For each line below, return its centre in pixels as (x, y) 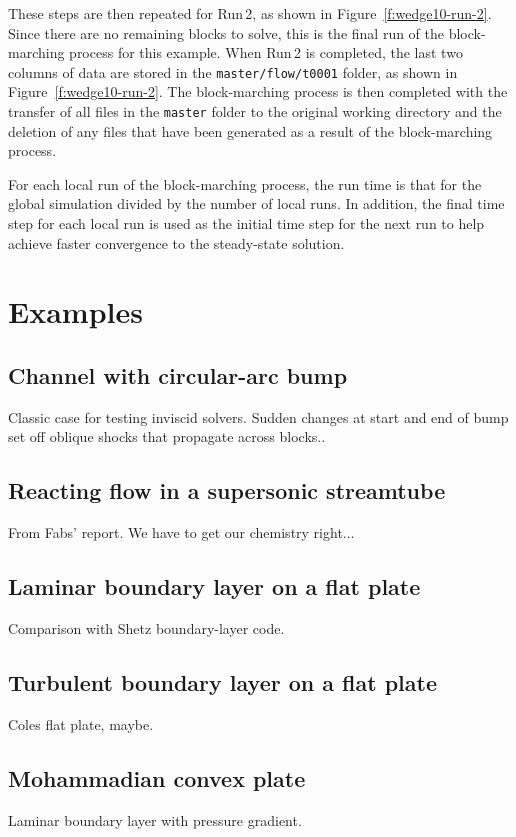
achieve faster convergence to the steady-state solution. (176, 242)
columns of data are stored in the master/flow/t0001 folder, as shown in (233, 71)
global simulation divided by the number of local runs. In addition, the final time (256, 203)
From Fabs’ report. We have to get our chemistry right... (181, 532)
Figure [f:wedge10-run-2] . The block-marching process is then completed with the (258, 91)
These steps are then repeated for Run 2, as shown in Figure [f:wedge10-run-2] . (250, 13)
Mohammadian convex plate (157, 777)
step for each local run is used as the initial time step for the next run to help (246, 223)
